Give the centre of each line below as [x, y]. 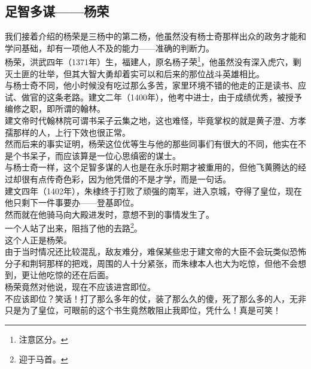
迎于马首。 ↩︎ [43, 359]
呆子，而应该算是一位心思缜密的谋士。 [105, 155]
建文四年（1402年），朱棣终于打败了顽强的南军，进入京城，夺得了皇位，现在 [153, 190]
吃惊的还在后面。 [80, 275]
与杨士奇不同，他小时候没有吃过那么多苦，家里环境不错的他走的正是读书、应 [155, 85]
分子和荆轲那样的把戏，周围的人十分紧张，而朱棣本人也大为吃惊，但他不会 [151, 263]
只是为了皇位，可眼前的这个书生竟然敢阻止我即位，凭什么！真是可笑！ [143, 310]
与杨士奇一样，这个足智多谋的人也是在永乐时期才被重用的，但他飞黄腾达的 [151, 167]
